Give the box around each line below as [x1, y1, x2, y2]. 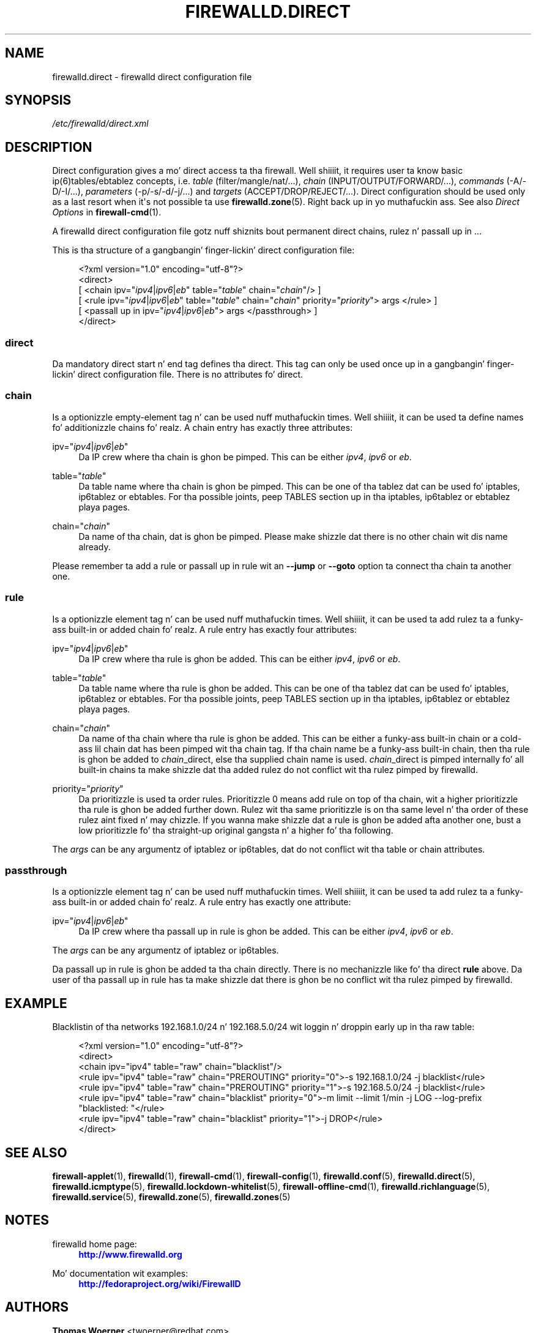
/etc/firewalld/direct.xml [52, 118, 149, 129]
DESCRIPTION [5, 139, 92, 155]
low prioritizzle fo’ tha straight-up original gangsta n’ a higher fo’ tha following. [78, 824, 393, 835]
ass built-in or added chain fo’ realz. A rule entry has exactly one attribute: [52, 897, 351, 908]
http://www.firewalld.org [78, 1249, 182, 1260]
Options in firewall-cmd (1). [52, 207, 162, 218]
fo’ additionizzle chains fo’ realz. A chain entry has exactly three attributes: [52, 422, 353, 433]
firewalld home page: [52, 1238, 137, 1249]
